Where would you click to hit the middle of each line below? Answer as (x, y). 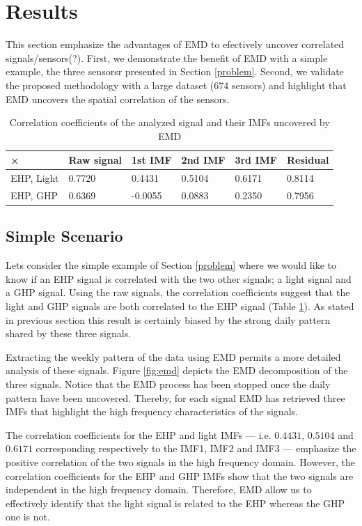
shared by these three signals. (69, 333)
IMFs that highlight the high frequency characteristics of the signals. (152, 411)
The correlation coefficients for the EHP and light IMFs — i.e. (139, 434)
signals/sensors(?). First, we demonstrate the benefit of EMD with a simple (167, 57)
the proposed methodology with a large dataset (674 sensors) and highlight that (176, 85)
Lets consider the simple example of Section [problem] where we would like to (171, 265)
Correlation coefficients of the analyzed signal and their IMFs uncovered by (170, 122)
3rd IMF (256, 160)
